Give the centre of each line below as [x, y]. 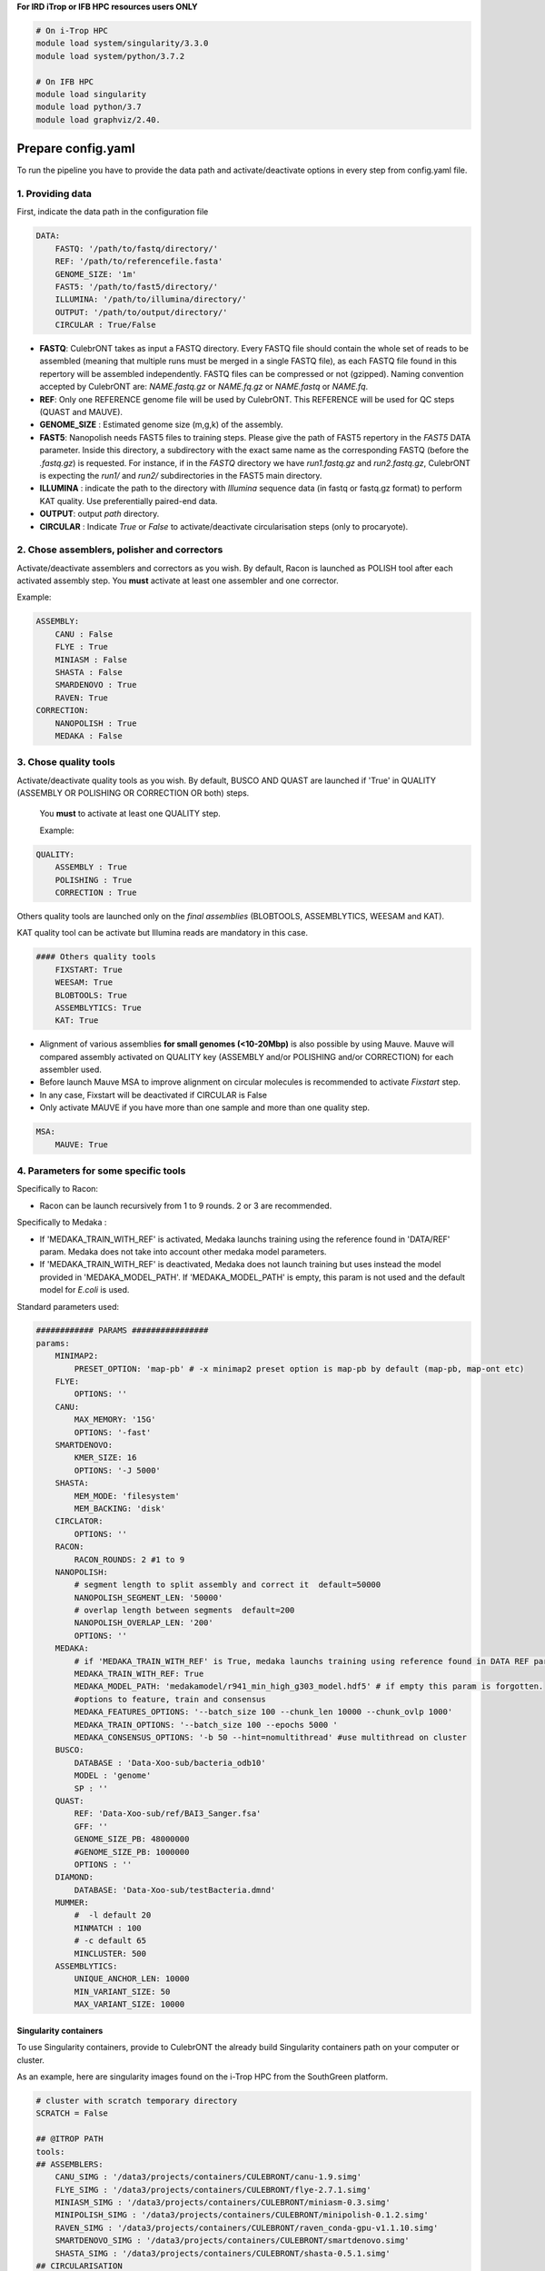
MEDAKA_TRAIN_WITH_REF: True [139, 1674]
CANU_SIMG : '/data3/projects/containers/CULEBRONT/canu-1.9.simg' [208, 2177]
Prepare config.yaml [76, 149]
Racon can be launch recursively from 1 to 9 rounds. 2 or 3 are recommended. [186, 1205]
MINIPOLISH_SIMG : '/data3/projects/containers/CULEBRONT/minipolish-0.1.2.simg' [242, 2215]
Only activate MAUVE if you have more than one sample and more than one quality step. [205, 1107]
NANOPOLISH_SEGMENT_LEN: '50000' [149, 1597]
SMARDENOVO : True [96, 685]
